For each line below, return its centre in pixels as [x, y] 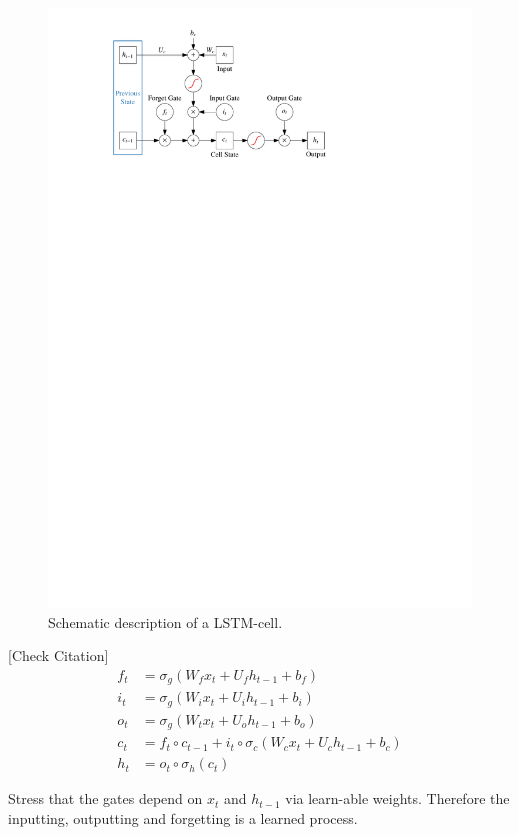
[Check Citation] [58, 655]
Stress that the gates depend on [105, 798]
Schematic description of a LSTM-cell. [165, 621]
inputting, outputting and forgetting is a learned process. [183, 817]
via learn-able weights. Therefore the [397, 798]
